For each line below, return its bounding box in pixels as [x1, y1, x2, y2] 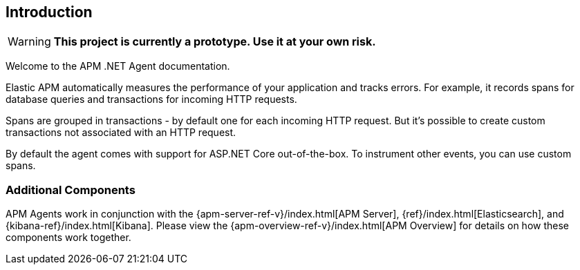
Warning [8, 35, 51, 49]
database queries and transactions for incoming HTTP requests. [6, 93, 297, 106]
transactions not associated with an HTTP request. [6, 126, 236, 139]
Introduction [6, 3, 93, 21]
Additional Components [6, 182, 135, 197]
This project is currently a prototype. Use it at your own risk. [53, 35, 376, 49]
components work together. [6, 231, 131, 244]
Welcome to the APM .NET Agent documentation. [6, 60, 230, 73]
